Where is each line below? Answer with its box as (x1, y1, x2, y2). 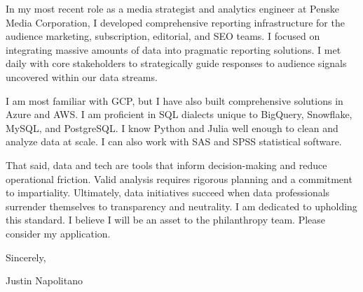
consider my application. (6, 226, 111, 240)
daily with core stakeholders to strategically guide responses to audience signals (6, 56, 347, 71)
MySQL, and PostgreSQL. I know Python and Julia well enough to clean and (6, 120, 338, 135)
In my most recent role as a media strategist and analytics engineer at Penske (6, 1, 339, 15)
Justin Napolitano (6, 273, 83, 288)
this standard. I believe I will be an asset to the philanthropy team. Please (6, 212, 326, 227)
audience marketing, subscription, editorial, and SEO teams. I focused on (6, 29, 320, 43)
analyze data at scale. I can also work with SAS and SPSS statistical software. (6, 134, 342, 149)
